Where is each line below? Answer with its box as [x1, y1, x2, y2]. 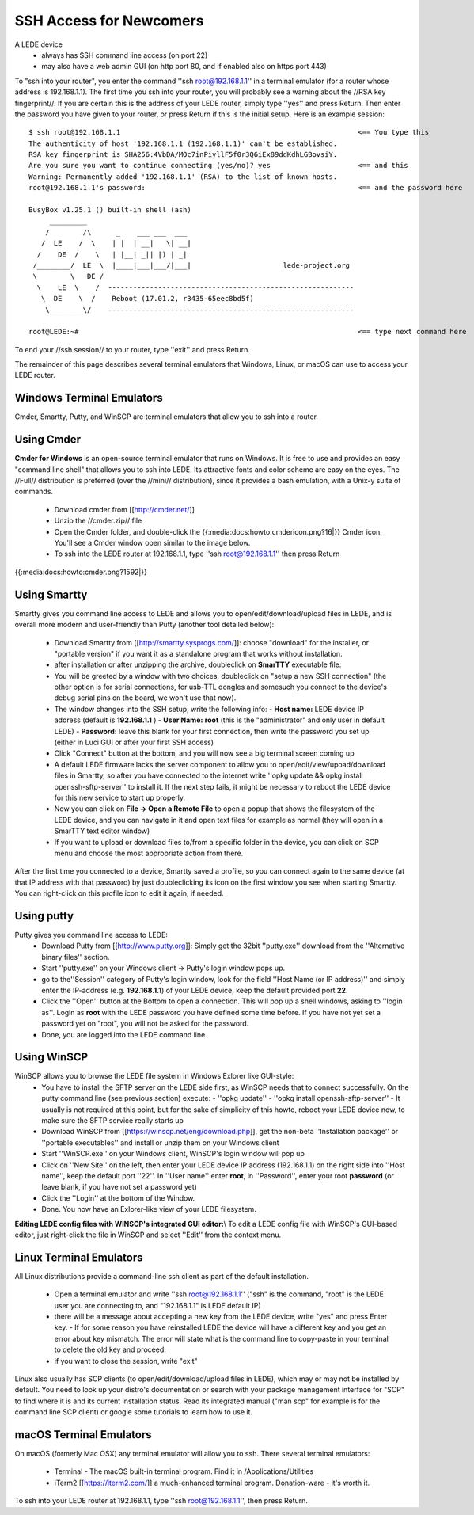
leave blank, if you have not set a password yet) [41, 1182, 198, 1192]
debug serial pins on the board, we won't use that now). [54, 693, 237, 702]
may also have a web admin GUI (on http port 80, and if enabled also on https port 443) [41, 62, 328, 71]
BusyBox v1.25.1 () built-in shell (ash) [28, 206, 191, 215]
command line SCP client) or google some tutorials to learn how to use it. [14, 1407, 253, 1417]
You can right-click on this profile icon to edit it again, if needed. [14, 889, 225, 898]
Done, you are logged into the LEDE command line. [41, 1030, 207, 1039]
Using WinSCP [14, 1050, 89, 1064]
